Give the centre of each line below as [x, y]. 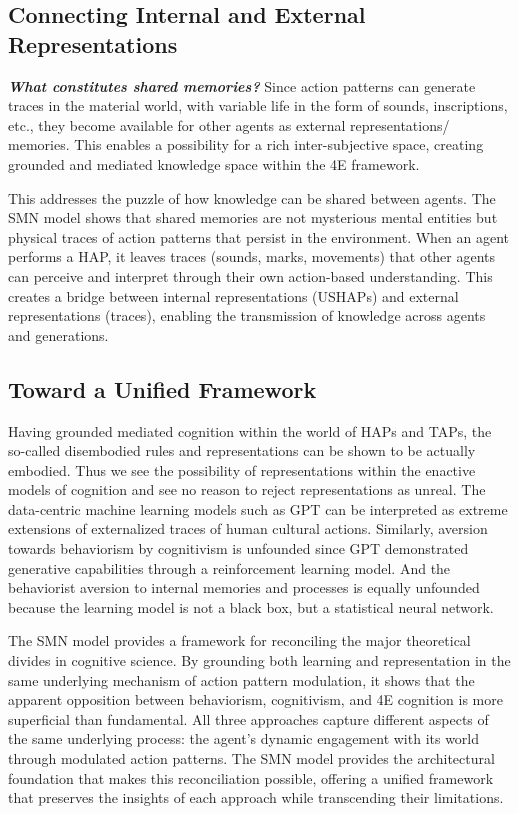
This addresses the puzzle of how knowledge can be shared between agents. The [252, 197]
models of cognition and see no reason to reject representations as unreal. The [247, 489]
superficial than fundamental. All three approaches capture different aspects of [248, 718]
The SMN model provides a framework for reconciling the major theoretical [239, 640]
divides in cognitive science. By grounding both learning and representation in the [259, 660]
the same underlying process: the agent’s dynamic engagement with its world [244, 738]
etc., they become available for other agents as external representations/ [229, 124]
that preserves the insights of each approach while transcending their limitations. [256, 797]
